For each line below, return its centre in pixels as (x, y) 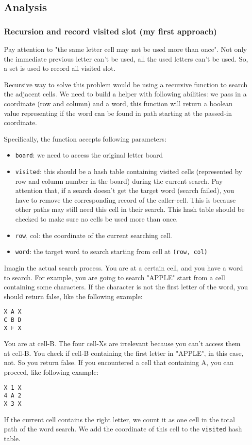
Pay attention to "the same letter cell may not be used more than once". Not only (126, 49)
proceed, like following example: (51, 372)
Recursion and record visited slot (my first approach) (110, 31)
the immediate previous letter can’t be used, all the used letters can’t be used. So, (126, 58)
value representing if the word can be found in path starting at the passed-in (118, 113)
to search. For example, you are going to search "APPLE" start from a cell (115, 277)
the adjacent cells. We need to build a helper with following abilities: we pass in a (125, 94)
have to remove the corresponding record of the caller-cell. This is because (126, 199)
